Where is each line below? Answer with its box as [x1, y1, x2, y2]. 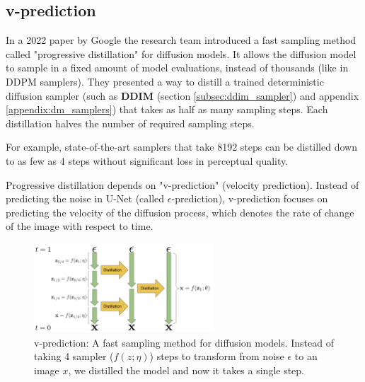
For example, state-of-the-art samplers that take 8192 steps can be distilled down [6, 139, 357, 154]
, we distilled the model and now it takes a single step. [68, 362, 305, 377]
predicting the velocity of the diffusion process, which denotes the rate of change [6, 204, 354, 219]
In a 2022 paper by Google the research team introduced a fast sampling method [6, 33, 357, 47]
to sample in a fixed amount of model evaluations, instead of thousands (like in [6, 60, 349, 75]
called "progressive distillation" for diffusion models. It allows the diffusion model [6, 46, 357, 61]
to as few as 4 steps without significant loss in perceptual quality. [6, 153, 289, 168]
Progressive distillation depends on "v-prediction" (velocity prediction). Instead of [6, 177, 359, 192]
